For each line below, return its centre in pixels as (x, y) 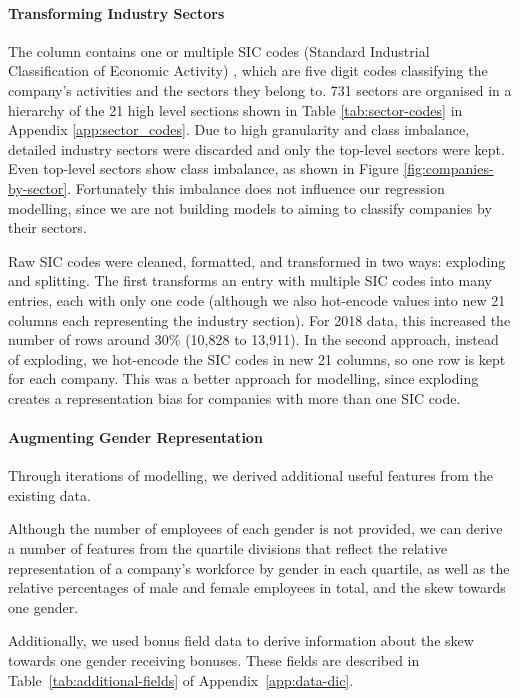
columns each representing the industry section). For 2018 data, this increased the (259, 319)
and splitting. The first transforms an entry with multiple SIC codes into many (250, 280)
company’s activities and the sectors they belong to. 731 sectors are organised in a (260, 89)
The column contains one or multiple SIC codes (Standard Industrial (219, 50)
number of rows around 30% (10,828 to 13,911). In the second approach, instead (253, 339)
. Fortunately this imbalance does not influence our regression (256, 187)
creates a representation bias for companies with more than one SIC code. (234, 397)
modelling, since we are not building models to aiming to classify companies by (250, 207)
